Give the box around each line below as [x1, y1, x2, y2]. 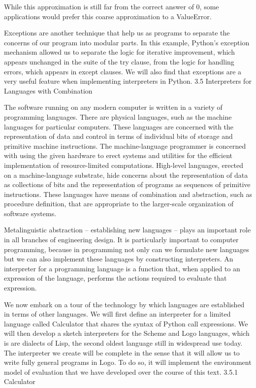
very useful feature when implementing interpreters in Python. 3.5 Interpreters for [4, 76, 252, 86]
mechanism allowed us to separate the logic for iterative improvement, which [4, 47, 235, 57]
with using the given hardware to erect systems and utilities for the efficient [4, 150, 233, 161]
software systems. [4, 208, 57, 218]
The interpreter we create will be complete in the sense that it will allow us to [4, 347, 240, 357]
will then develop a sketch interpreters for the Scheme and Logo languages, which [4, 328, 250, 338]
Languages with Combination [4, 85, 93, 96]
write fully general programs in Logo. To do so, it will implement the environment [4, 357, 252, 367]
